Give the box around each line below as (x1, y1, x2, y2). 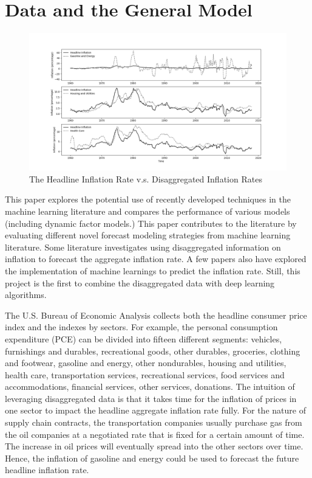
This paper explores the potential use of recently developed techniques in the (5, 193, 291, 206)
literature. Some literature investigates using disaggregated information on (5, 240, 281, 253)
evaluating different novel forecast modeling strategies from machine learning (5, 229, 291, 241)
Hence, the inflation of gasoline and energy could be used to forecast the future (5, 451, 299, 464)
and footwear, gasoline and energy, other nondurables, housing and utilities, (5, 356, 287, 369)
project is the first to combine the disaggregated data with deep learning (5, 276, 275, 289)
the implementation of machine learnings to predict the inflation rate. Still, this (5, 264, 300, 277)
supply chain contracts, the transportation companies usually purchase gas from (5, 416, 302, 429)
